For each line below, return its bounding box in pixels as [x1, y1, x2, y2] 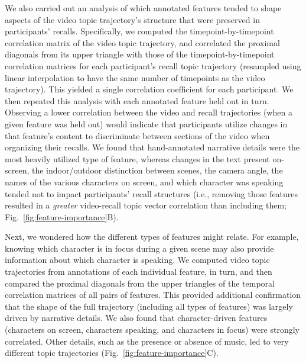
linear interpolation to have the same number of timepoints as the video [5, 71, 265, 83]
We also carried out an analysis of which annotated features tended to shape [5, 2, 282, 14]
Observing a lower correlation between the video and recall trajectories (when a [5, 106, 292, 118]
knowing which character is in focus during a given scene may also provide [5, 242, 274, 254]
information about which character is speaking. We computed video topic [5, 253, 270, 266]
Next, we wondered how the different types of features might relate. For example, [5, 230, 299, 243]
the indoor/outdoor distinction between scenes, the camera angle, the [31, 164, 283, 176]
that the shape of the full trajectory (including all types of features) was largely [5, 300, 293, 312]
